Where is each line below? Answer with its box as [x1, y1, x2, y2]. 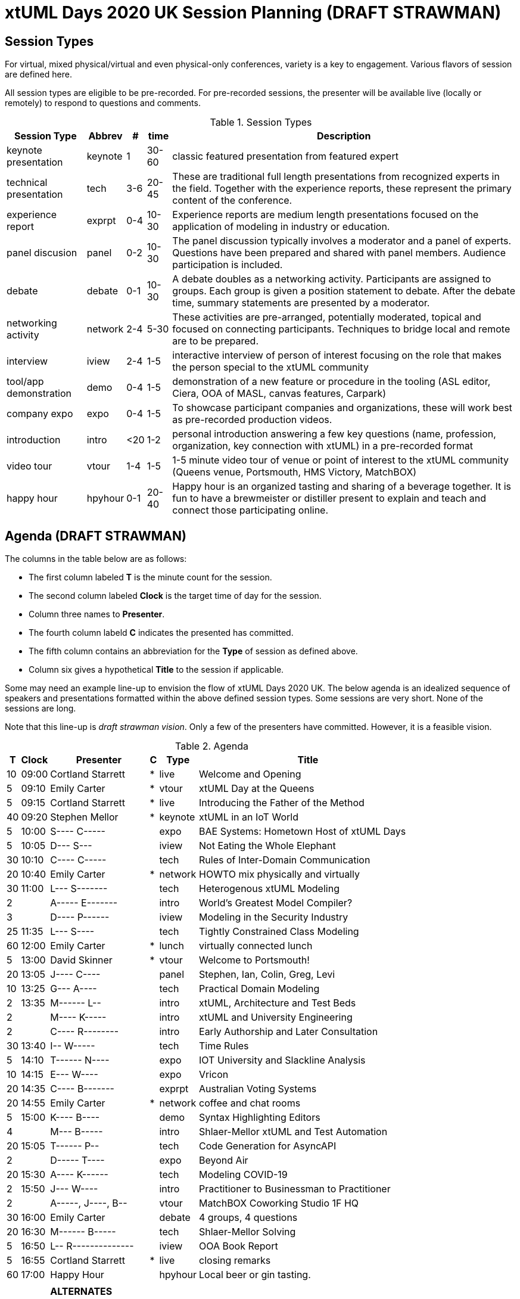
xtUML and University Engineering [199, 1011, 353, 1024]
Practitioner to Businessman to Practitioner [199, 1183, 391, 1195]
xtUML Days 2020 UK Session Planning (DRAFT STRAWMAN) [5, 2, 502, 23]
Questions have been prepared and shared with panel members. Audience [172, 247, 506, 259]
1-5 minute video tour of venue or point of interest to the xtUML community [172, 454, 509, 467]
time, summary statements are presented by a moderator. [172, 297, 430, 309]
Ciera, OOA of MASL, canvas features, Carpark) [172, 387, 387, 400]
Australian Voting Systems [199, 1083, 317, 1095]
